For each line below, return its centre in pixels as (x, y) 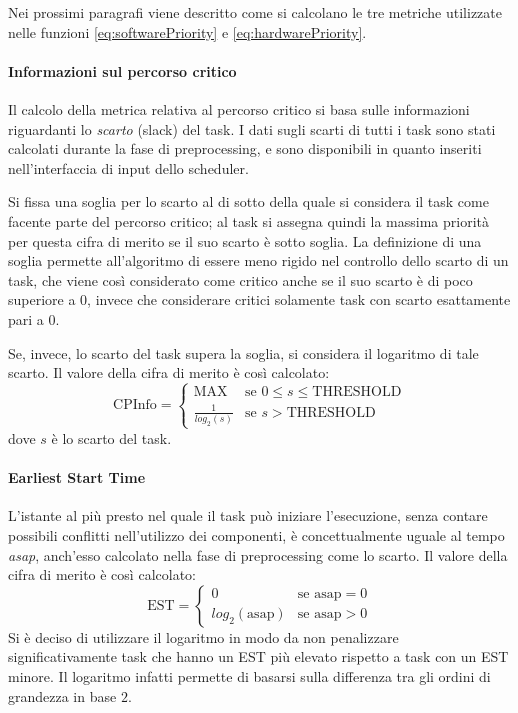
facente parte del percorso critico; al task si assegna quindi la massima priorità (249, 220)
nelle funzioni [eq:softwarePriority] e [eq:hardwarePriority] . (187, 31)
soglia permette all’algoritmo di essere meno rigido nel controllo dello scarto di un (258, 260)
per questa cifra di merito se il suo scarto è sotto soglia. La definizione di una (245, 240)
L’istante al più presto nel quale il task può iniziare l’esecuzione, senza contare (248, 515)
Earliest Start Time (77, 477)
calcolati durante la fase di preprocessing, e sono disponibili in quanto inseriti (245, 148)
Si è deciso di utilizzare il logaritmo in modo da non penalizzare (203, 636)
